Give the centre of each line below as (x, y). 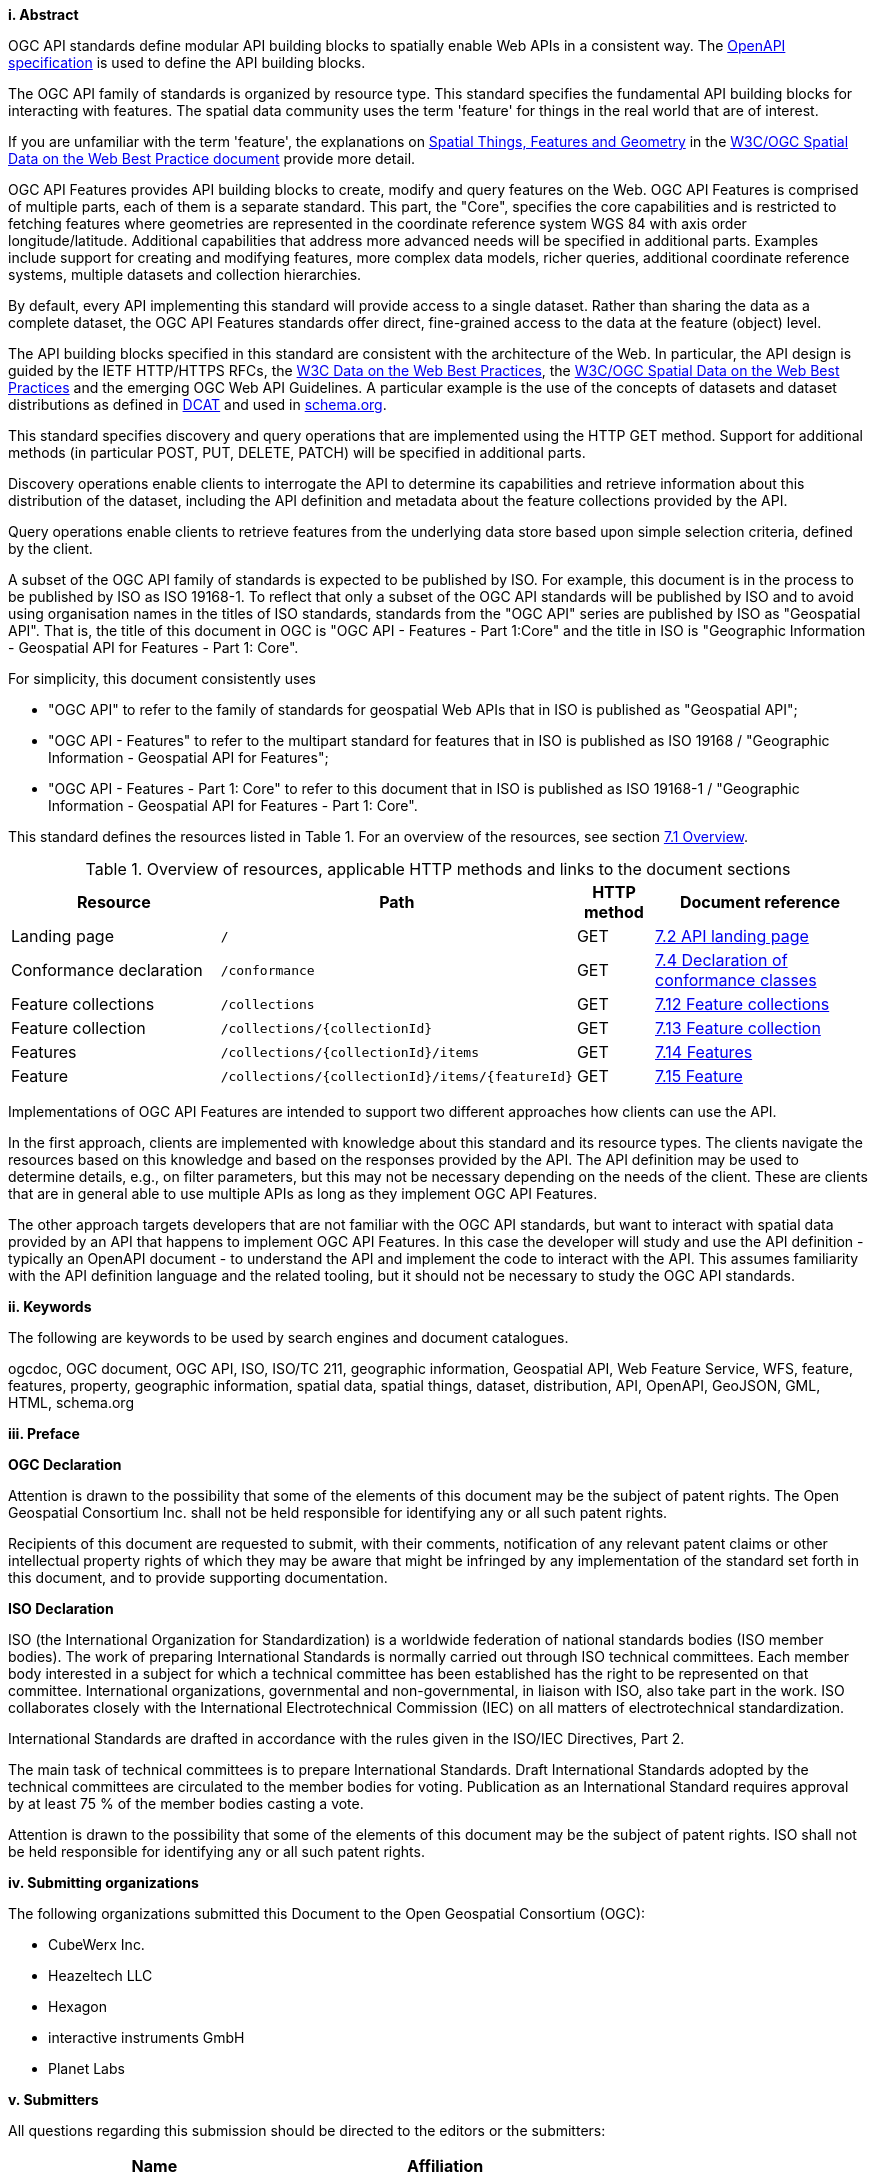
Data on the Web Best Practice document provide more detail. (212, 158)
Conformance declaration (107, 970)
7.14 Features (704, 1052)
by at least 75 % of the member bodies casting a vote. (186, 1803)
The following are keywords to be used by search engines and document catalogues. (288, 1337)
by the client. (50, 548)
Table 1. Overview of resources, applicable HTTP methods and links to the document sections (438, 869)
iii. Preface (44, 1433)
